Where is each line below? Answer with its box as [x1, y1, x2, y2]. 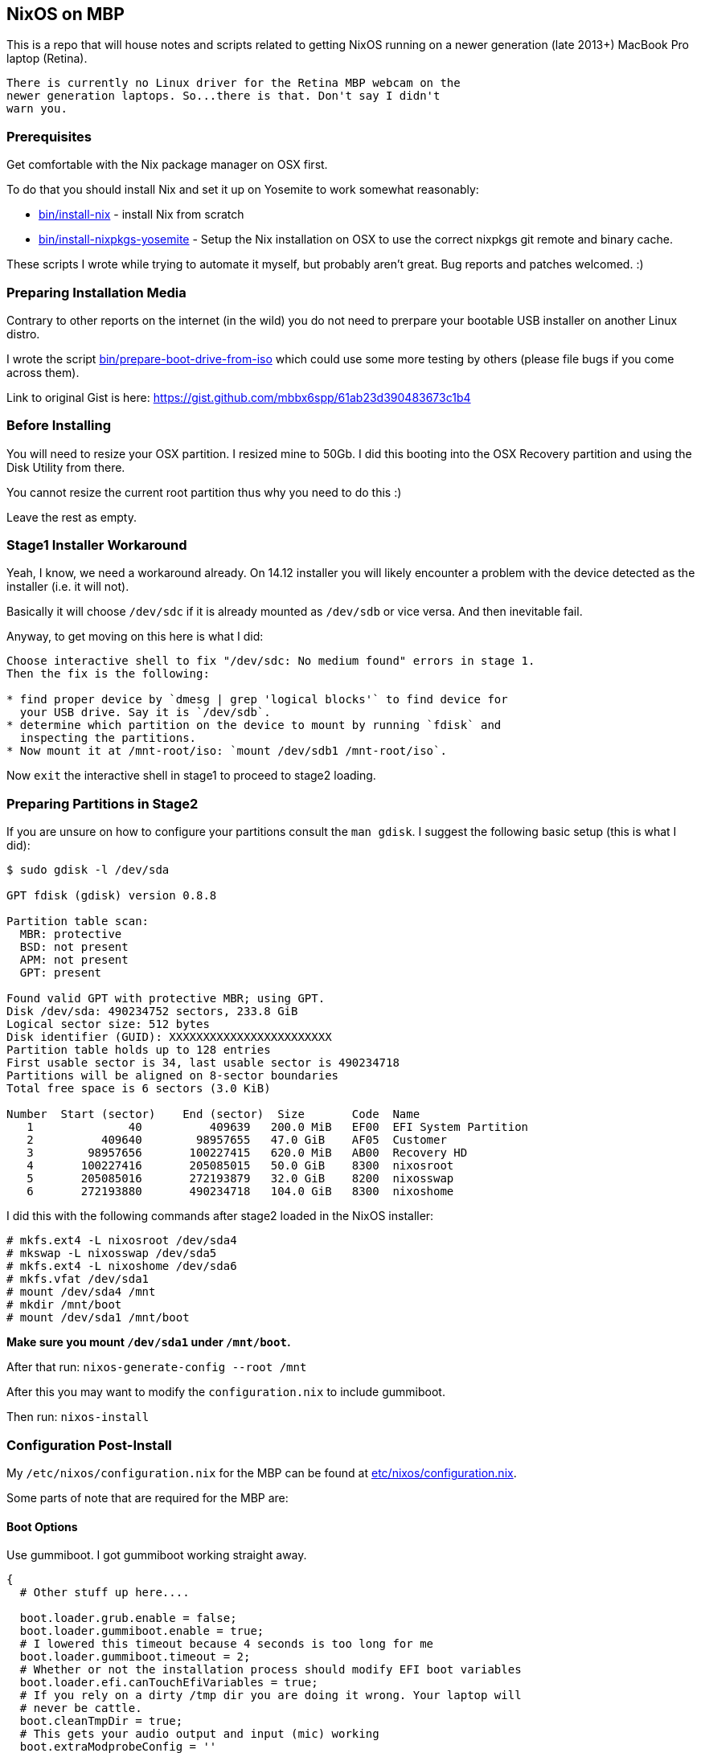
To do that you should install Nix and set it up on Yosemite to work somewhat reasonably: [6, 182, 479, 197]
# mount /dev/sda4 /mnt [6, 1285, 156, 1299]
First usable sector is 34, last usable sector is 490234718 [6, 1056, 400, 1070]
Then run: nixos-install [6, 1410, 150, 1424]
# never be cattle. [19, 1702, 142, 1715]
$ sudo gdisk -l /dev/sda [6, 863, 170, 877]
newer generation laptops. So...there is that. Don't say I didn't [6, 89, 441, 103]
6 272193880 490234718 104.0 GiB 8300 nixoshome [27, 1185, 454, 1198]
